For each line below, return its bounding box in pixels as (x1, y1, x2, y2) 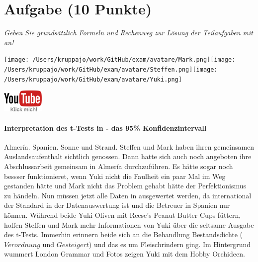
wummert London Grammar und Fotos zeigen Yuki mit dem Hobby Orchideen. (4, 249, 245, 259)
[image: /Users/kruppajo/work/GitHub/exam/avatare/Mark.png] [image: (4, 56, 236, 64)
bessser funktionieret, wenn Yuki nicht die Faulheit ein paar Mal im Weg (4, 171, 226, 181)
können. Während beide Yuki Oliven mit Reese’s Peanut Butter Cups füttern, (4, 210, 241, 220)
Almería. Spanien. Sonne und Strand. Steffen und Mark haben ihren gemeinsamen (4, 141, 255, 152)
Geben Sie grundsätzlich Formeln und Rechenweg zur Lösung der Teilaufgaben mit (4, 27, 253, 38)
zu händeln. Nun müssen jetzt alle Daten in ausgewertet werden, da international (4, 190, 252, 200)
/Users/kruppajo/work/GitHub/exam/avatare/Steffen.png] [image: (4, 66, 218, 73)
